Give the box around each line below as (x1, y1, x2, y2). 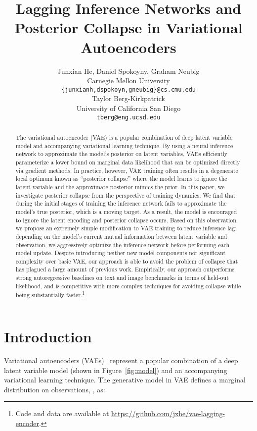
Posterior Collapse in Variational (14, 17, 243, 38)
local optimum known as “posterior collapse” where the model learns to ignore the (15, 174, 227, 183)
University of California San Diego (76, 103, 181, 113)
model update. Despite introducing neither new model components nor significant (15, 249, 226, 257)
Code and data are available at (15, 408, 109, 419)
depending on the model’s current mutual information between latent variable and (15, 232, 227, 240)
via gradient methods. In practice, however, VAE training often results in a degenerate (15, 166, 238, 174)
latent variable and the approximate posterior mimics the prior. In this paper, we (15, 182, 225, 191)
